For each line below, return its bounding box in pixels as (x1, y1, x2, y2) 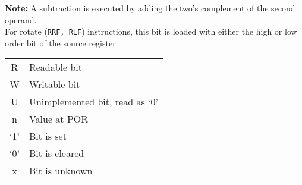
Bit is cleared (29, 146, 84, 161)
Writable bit (29, 77, 80, 92)
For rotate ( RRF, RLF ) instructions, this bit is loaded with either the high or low (5, 25, 297, 37)
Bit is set (29, 129, 67, 143)
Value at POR (29, 112, 89, 126)
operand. (5, 13, 37, 26)
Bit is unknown (29, 164, 93, 178)
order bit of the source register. (5, 36, 118, 49)
